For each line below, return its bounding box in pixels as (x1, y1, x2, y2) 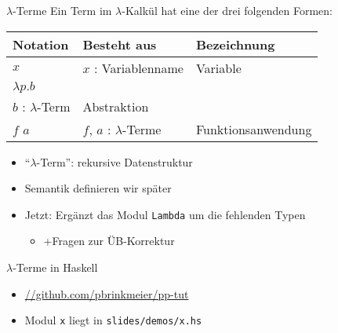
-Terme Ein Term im (13, 2, 112, 18)
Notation (13, 35, 69, 53)
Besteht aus (82, 35, 157, 53)
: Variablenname (94, 58, 184, 77)
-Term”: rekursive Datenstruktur (36, 153, 193, 170)
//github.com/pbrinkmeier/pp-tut (24, 285, 189, 302)
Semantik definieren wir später (24, 180, 172, 196)
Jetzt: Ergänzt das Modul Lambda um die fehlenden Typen (24, 206, 306, 222)
